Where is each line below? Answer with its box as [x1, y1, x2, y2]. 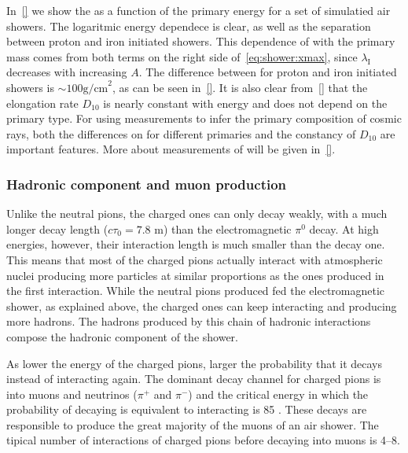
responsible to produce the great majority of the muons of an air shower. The [6, 416, 379, 433]
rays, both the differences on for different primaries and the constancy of [6, 125, 356, 142]
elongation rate [6, 94, 79, 111]
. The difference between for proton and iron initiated [138, 64, 397, 80]
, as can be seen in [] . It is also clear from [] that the [112, 79, 368, 95]
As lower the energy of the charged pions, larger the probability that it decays [6, 355, 383, 371]
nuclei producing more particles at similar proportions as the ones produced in [6, 267, 384, 283]
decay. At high [309, 220, 379, 237]
